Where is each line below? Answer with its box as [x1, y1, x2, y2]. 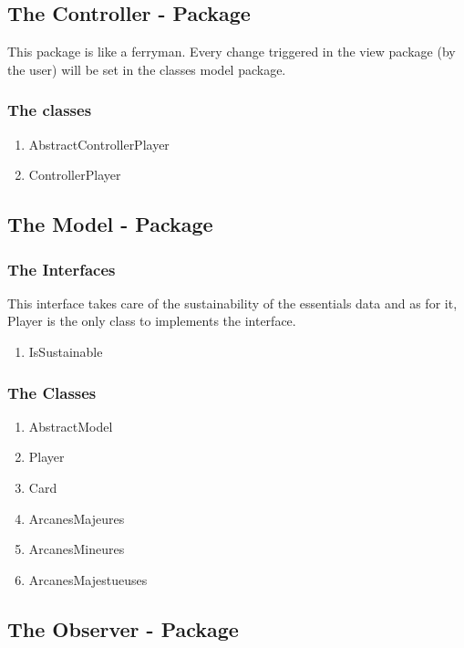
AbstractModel [28, 416, 113, 435]
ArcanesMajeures [28, 508, 125, 528]
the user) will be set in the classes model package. [7, 59, 286, 78]
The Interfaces [7, 257, 116, 280]
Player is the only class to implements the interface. [7, 311, 296, 330]
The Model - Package [7, 210, 213, 238]
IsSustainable [28, 341, 103, 361]
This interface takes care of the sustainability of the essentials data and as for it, [7, 293, 458, 312]
